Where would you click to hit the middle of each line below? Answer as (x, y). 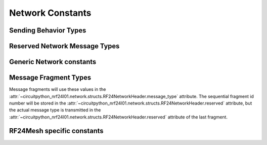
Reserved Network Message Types (64, 46)
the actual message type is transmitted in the (55, 110)
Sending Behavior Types (48, 30)
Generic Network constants (53, 62)
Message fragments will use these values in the (58, 89)
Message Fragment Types (50, 78)
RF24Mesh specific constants (56, 131)
